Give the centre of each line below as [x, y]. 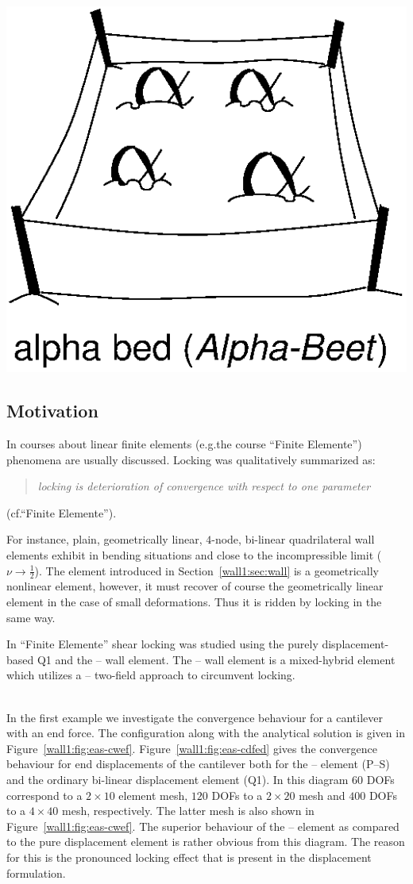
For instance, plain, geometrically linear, [104, 539]
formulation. [36, 872]
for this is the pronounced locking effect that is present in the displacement [189, 857]
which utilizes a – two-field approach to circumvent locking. [151, 675]
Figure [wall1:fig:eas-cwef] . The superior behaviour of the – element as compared [203, 826]
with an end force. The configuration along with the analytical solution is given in [206, 733]
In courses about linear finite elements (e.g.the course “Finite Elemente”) [184, 444]
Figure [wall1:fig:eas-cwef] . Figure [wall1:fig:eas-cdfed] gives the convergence [192, 748]
